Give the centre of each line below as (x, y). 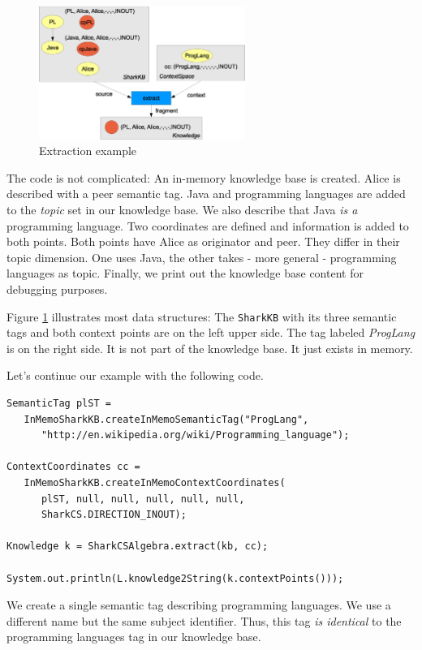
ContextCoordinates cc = (73, 467)
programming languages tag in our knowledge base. (134, 637)
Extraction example (88, 151)
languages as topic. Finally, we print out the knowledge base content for (185, 273)
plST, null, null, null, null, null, (143, 499)
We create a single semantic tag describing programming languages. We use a (199, 605)
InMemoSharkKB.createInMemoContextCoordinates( (155, 483)
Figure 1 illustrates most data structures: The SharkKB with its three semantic (202, 316)
